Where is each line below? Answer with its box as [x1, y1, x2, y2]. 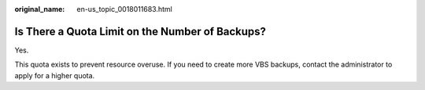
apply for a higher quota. [14, 70, 95, 80]
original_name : [14, 5, 65, 13]
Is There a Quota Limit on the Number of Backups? [14, 24, 267, 38]
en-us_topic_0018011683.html [76, 5, 172, 13]
